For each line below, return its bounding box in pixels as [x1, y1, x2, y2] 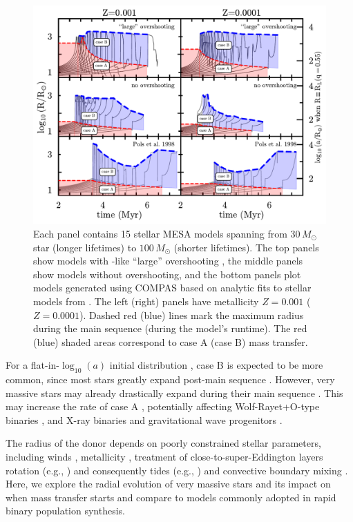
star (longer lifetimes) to [33, 240, 137, 254]
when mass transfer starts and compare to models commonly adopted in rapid [6, 490, 336, 504]
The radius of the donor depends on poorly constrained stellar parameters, [6, 436, 321, 450]
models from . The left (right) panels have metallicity [33, 293, 259, 308]
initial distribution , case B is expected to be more [109, 358, 323, 372]
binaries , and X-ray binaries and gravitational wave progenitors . [6, 412, 283, 427]
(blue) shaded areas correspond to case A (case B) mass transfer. [33, 334, 308, 349]
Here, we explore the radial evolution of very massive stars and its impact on [6, 476, 331, 491]
